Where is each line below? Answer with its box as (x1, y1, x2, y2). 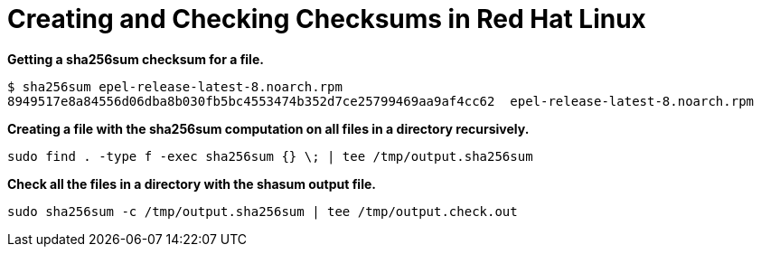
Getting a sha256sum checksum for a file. (7, 51, 264, 67)
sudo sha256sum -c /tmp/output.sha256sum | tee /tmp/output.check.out (7, 203, 518, 219)
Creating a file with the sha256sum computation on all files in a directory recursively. (7, 120, 530, 136)
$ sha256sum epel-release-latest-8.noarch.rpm (7, 79, 343, 94)
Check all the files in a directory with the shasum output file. (7, 175, 376, 192)
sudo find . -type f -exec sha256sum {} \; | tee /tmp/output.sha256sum (7, 148, 533, 164)
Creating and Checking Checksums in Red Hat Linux (7, 4, 646, 34)
